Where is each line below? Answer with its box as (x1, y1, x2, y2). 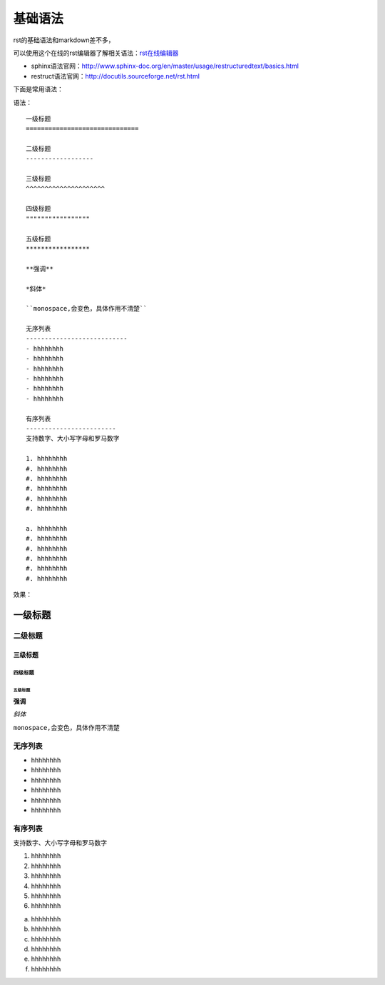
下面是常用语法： (13, 85, 63, 94)
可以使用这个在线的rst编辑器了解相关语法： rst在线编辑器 (13, 49, 179, 57)
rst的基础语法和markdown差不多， (13, 36, 115, 44)
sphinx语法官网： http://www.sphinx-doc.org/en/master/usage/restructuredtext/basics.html (31, 61, 299, 71)
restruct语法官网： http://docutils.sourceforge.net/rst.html (31, 71, 200, 80)
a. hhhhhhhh (26, 524, 68, 532)
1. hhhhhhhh (26, 454, 68, 463)
